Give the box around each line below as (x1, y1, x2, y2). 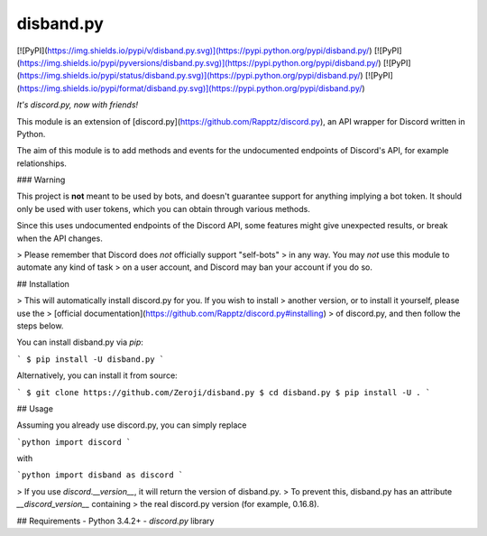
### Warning (16, 174, 66, 185)
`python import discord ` (16, 437, 132, 447)
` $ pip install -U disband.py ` (16, 354, 165, 365)
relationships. (16, 158, 68, 169)
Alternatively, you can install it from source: (16, 370, 178, 381)
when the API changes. (16, 233, 103, 244)
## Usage (16, 402, 54, 414)
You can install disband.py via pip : (16, 337, 144, 347)
